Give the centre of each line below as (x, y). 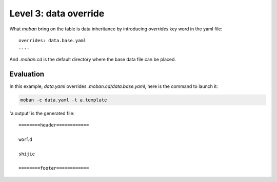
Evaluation (27, 74)
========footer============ (54, 168)
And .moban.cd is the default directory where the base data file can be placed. (93, 59)
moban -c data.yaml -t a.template (64, 100)
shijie (27, 154)
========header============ (54, 125)
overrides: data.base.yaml (53, 40)
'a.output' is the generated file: (42, 113)
